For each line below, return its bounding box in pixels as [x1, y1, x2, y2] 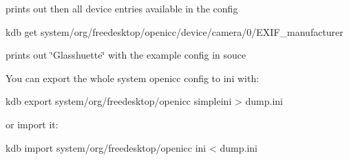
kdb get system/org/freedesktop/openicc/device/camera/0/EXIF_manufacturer [6, 24, 343, 39]
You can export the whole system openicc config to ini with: [6, 70, 260, 85]
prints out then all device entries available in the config [6, 1, 238, 15]
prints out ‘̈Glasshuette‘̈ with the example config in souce [6, 48, 246, 62]
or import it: [6, 117, 59, 131]
